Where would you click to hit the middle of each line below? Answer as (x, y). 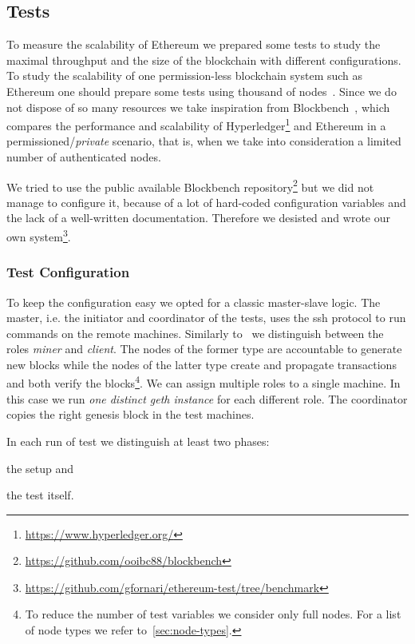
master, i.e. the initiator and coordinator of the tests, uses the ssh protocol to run (206, 318)
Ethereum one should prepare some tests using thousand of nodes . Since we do (202, 91)
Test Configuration (68, 272)
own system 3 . (39, 235)
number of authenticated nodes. (84, 157)
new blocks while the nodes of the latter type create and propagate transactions (202, 364)
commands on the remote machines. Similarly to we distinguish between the (195, 333)
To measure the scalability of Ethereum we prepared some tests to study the (194, 44)
